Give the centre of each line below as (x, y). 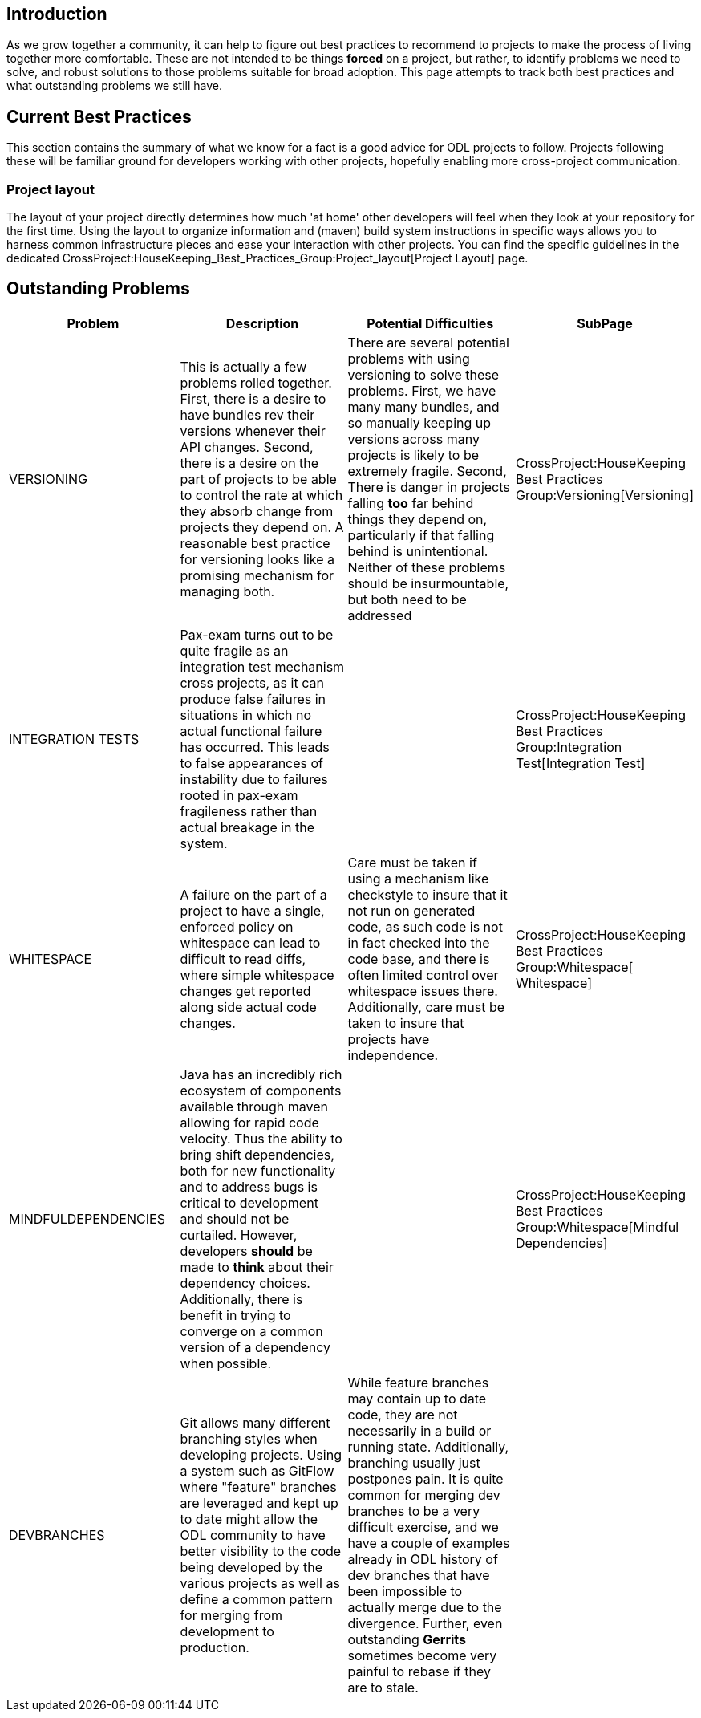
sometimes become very (422, 1655)
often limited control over (423, 975)
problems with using (409, 358)
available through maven (254, 1106)
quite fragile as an (234, 650)
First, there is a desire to (253, 398)
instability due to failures (254, 779)
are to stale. (383, 1687)
